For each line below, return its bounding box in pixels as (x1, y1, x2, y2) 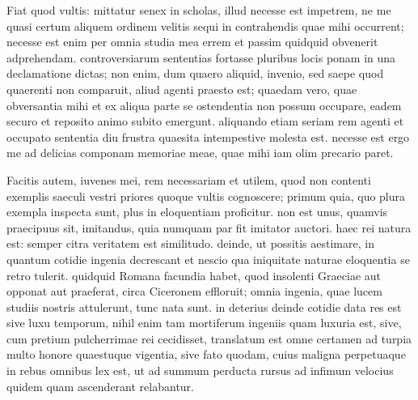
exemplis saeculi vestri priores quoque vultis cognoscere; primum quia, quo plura (6, 187, 406, 204)
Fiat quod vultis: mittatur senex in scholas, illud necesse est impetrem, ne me (6, 2, 391, 18)
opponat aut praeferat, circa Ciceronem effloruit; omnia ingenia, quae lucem (6, 283, 382, 300)
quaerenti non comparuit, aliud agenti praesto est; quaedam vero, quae (6, 80, 357, 97)
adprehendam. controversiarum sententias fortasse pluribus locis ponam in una (6, 49, 396, 66)
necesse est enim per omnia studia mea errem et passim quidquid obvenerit (6, 33, 378, 50)
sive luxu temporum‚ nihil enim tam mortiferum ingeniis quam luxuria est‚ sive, (6, 314, 402, 331)
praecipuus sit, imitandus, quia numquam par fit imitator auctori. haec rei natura (6, 219, 412, 236)
